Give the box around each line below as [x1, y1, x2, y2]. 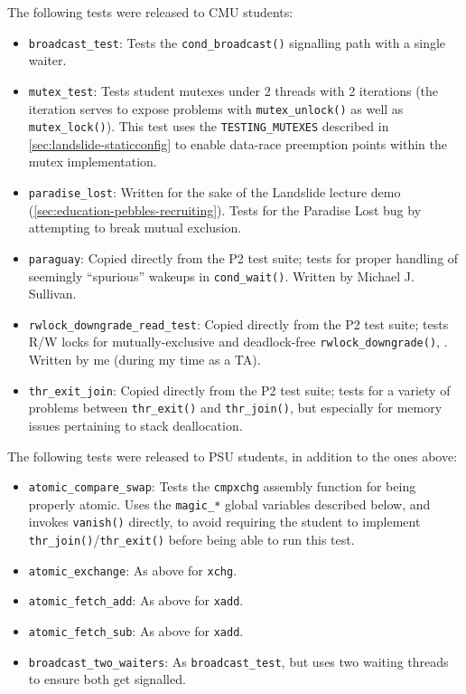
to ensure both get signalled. [28, 670, 186, 689]
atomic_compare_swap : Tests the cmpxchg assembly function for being [28, 477, 416, 496]
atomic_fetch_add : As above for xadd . [28, 591, 244, 610]
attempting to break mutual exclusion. [28, 218, 242, 237]
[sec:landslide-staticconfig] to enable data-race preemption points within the [28, 134, 447, 153]
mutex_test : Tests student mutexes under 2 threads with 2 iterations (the [28, 81, 439, 100]
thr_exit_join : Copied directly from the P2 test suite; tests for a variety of [28, 380, 451, 399]
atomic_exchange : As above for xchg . [28, 560, 238, 579]
